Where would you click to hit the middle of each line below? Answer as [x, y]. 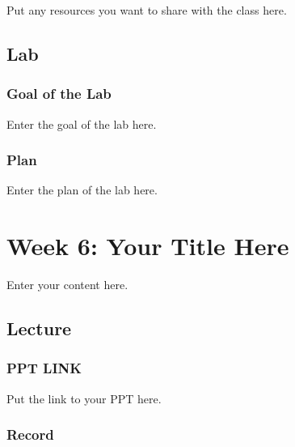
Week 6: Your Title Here [148, 246]
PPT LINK [44, 368]
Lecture [39, 328]
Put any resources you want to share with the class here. [147, 10]
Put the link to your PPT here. [84, 398]
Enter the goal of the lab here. [82, 123]
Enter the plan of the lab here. [82, 190]
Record [30, 434]
